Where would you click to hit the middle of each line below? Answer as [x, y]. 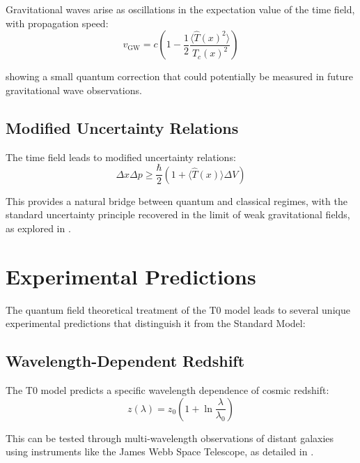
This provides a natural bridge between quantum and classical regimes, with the [177, 200]
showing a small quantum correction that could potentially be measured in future [179, 76]
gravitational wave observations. [74, 90]
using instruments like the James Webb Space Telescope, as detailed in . [160, 451]
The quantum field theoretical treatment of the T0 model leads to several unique [178, 309]
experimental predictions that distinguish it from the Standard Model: [156, 323]
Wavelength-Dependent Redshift [125, 361]
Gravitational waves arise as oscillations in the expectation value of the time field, [180, 9]
